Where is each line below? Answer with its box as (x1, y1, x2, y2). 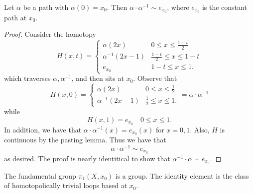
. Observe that (133, 73, 177, 83)
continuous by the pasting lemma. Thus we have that (4, 134, 166, 145)
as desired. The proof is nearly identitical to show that (4, 153, 170, 163)
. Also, (190, 124, 210, 134)
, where (167, 2, 189, 12)
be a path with (23, 2, 69, 12)
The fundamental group (4, 170, 76, 181)
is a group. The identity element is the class (115, 170, 249, 181)
